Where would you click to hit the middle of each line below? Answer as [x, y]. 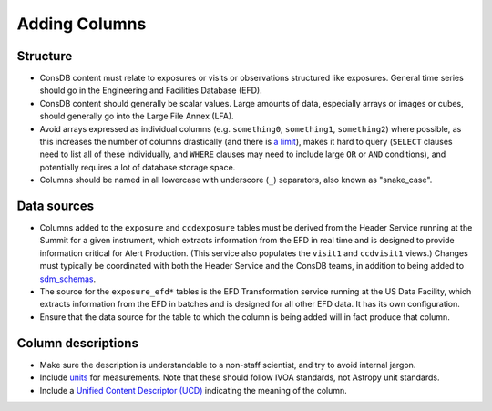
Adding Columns [82, 24]
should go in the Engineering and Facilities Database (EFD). [151, 90]
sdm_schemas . [67, 279]
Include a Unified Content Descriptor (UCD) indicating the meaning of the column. [194, 390]
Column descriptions [77, 343]
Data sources [56, 206]
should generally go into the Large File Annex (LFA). [137, 116]
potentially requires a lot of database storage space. [138, 167]
